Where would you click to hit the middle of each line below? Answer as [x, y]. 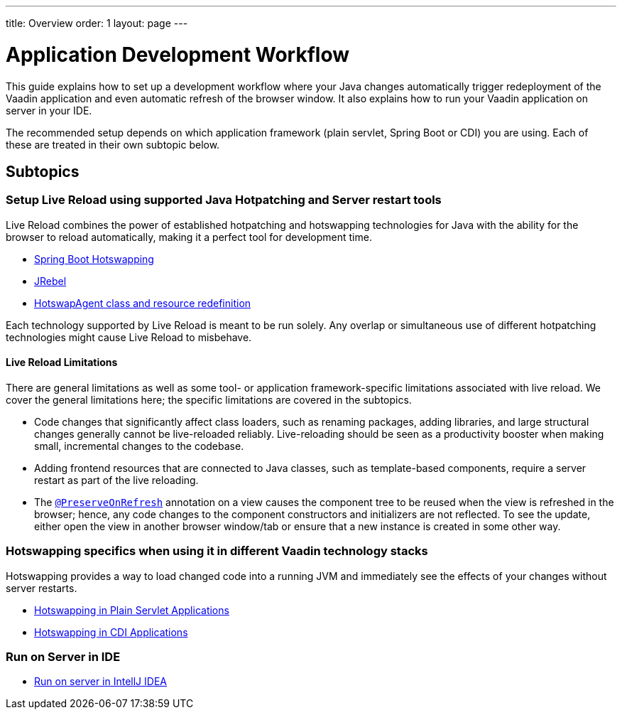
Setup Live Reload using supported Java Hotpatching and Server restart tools [224, 200]
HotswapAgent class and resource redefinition [143, 303]
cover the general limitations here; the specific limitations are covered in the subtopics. [209, 399]
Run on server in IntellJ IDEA [100, 682]
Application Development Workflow [178, 54]
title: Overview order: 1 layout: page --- [97, 23]
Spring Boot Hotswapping [94, 259]
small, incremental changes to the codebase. [139, 446]
